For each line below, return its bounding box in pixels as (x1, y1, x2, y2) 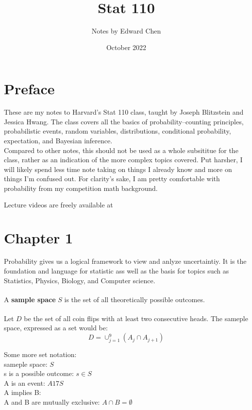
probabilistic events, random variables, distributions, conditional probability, (4, 126, 231, 136)
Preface (4, 79, 55, 99)
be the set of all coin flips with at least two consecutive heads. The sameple (24, 313, 248, 323)
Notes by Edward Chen (91, 26, 161, 36)
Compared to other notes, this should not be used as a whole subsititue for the (4, 145, 238, 155)
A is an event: (4, 377, 45, 388)
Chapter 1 (4, 228, 73, 248)
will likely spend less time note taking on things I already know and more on (4, 164, 232, 174)
